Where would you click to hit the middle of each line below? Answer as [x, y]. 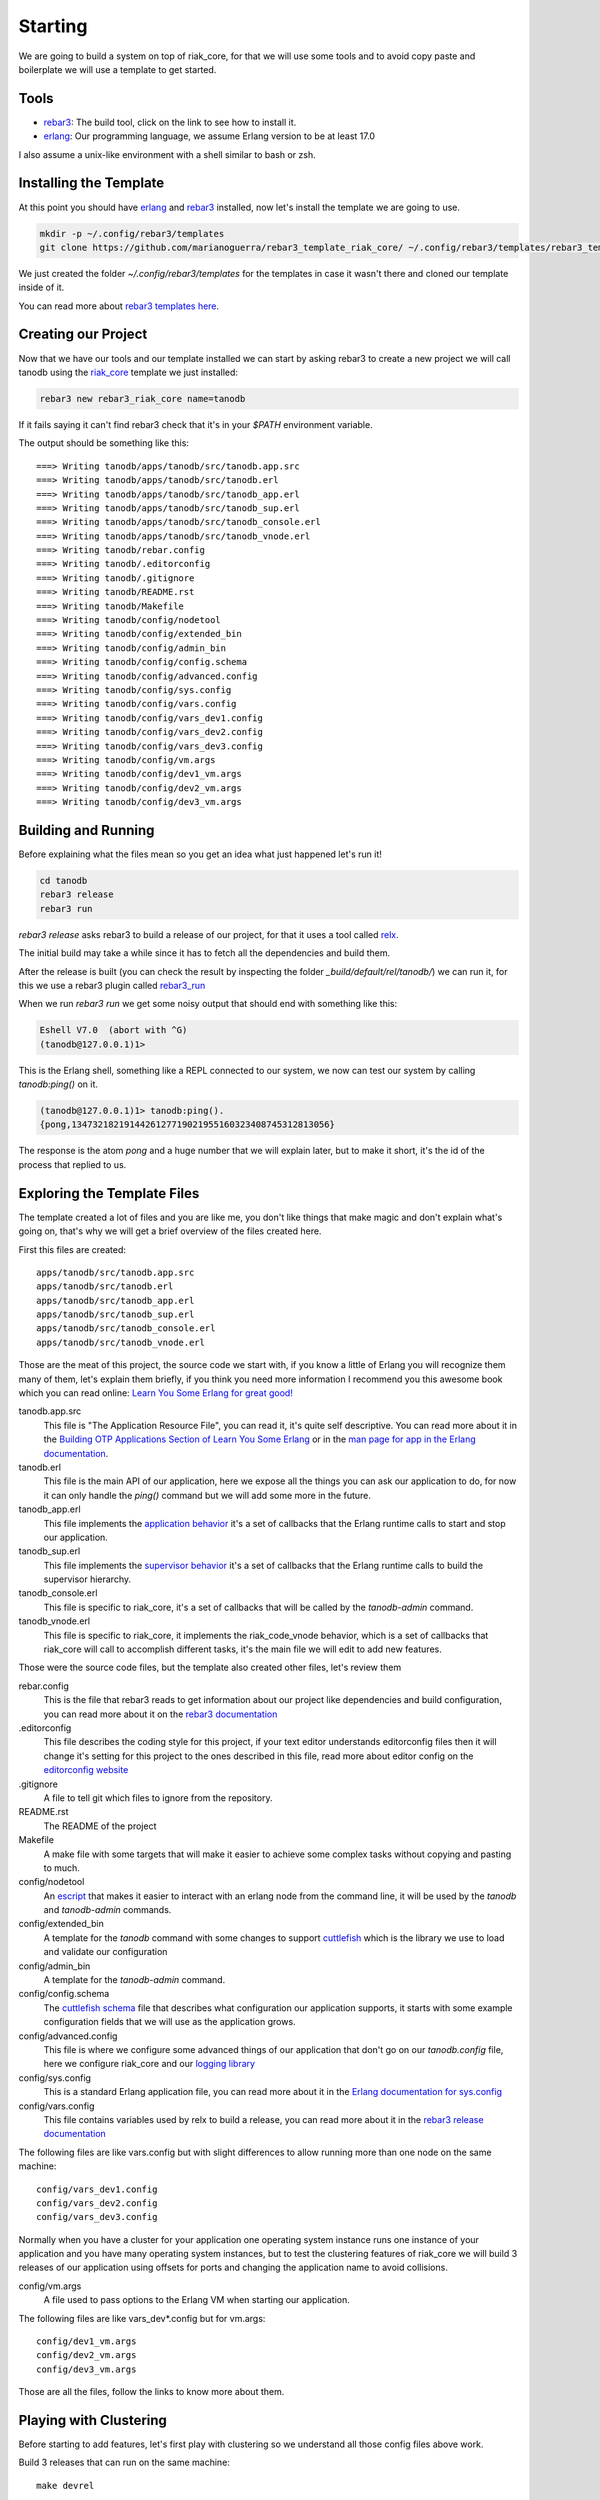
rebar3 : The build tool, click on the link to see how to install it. [170, 122]
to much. [61, 1867]
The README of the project [100, 1826]
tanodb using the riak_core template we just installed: [128, 372]
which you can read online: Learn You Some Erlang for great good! [156, 1393]
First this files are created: [72, 1249]
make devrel [65, 2485]
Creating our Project [83, 334]
